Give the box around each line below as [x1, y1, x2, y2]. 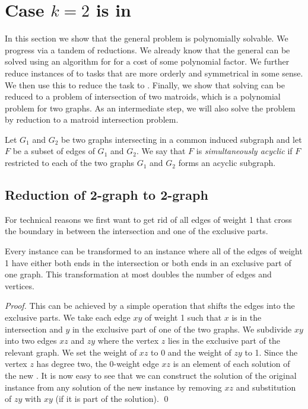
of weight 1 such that [144, 311, 222, 324]
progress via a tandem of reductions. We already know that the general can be [5, 43, 290, 56]
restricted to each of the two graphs [5, 156, 135, 169]
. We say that [136, 145, 186, 157]
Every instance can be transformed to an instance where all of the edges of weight [5, 245, 303, 257]
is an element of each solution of [173, 357, 290, 370]
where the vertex [97, 334, 159, 347]
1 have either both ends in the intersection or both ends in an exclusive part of [5, 256, 291, 269]
